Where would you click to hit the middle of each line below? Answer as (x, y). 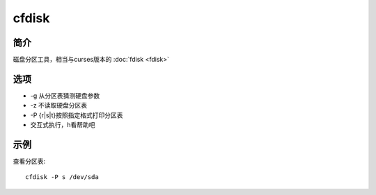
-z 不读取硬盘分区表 (59, 105)
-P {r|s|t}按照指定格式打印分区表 (77, 115)
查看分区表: (29, 161)
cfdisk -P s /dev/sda (62, 177)
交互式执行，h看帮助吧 (63, 125)
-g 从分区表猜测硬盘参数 (65, 95)
